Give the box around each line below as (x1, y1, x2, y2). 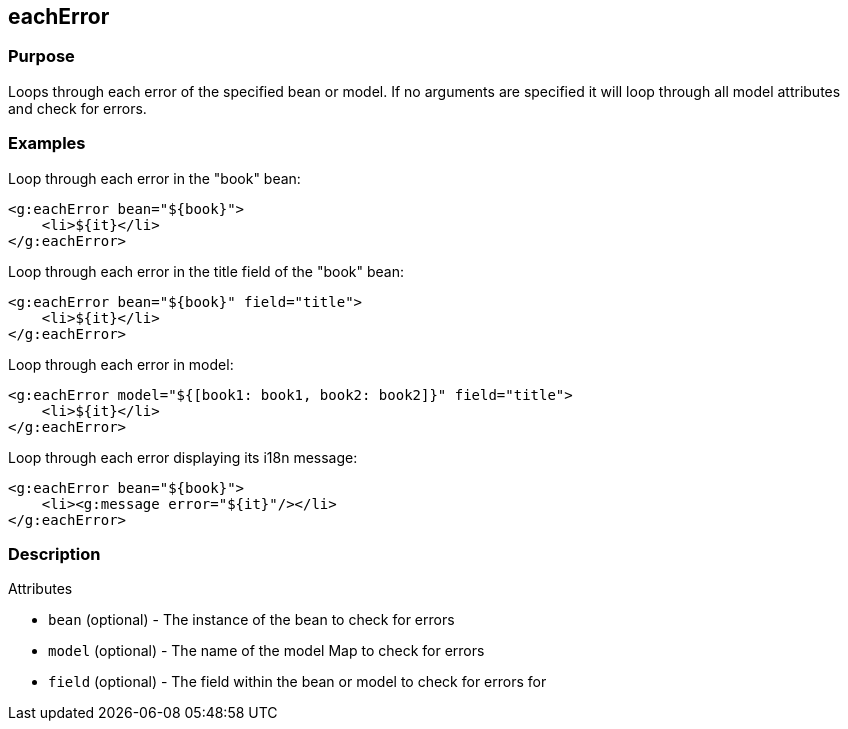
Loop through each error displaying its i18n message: (8, 448, 358, 466)
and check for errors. (8, 99, 147, 117)
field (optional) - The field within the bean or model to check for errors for (48, 673, 547, 691)
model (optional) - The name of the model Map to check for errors (48, 642, 485, 660)
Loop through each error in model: (8, 355, 234, 373)
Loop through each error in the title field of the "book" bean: (8, 262, 405, 280)
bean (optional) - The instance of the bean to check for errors (48, 611, 455, 629)
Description (8, 543, 101, 564)
